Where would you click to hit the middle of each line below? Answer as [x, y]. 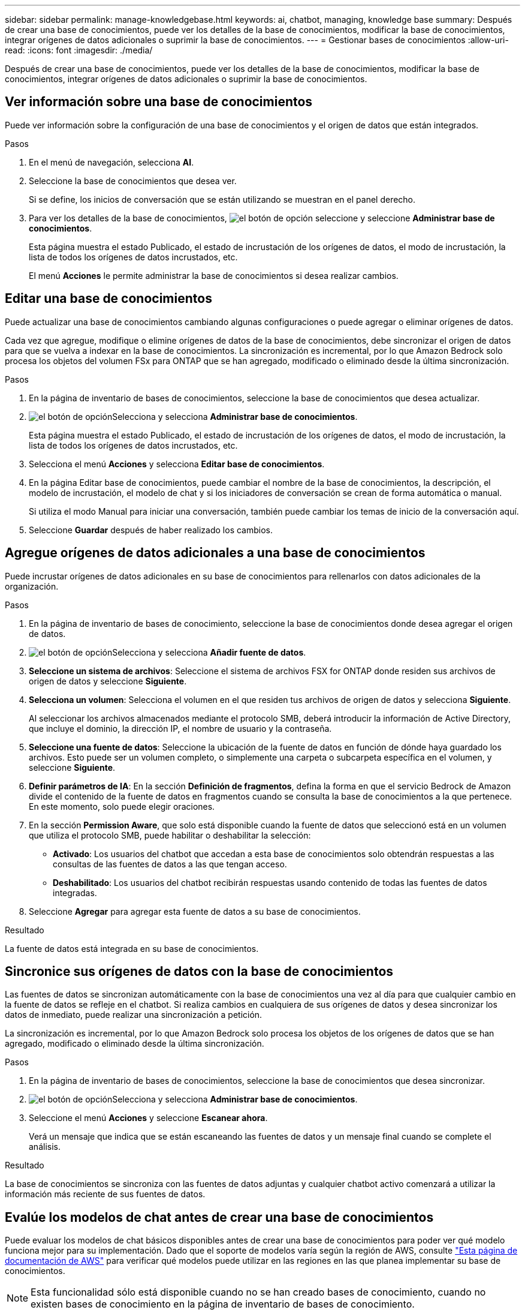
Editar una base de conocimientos [108, 299]
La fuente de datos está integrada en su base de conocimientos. [132, 948]
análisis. [45, 1147]
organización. [32, 586]
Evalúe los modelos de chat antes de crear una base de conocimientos [219, 1217]
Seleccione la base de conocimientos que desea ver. [133, 181]
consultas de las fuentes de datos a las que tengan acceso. [170, 864]
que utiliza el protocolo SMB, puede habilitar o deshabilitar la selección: [170, 835]
